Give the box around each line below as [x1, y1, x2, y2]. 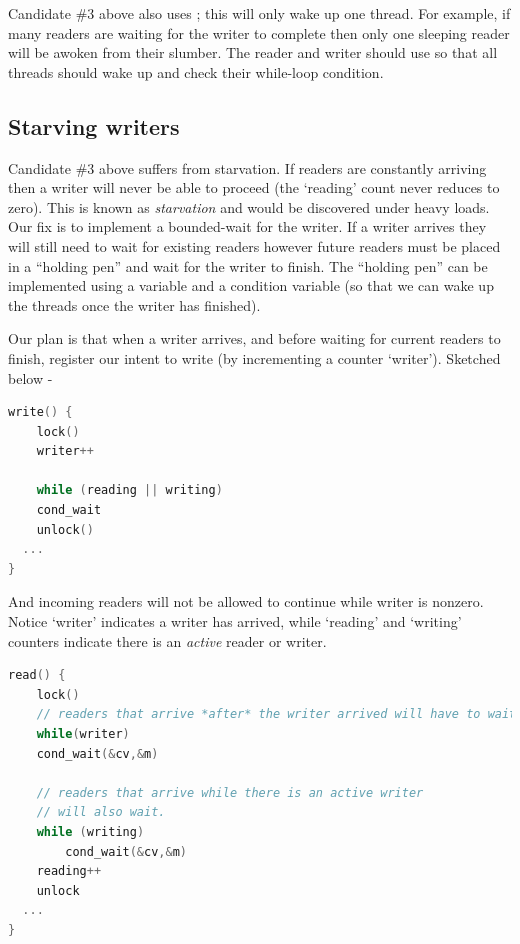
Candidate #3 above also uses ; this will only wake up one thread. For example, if [8, 3, 511, 23]
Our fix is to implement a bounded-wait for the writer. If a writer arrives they [8, 216, 487, 237]
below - [8, 367, 53, 388]
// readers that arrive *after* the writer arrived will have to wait [36, 707, 517, 722]
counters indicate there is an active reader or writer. [8, 630, 327, 651]
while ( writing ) [36, 824, 145, 839]
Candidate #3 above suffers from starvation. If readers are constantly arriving [8, 157, 487, 178]
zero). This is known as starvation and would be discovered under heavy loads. [8, 196, 490, 217]
